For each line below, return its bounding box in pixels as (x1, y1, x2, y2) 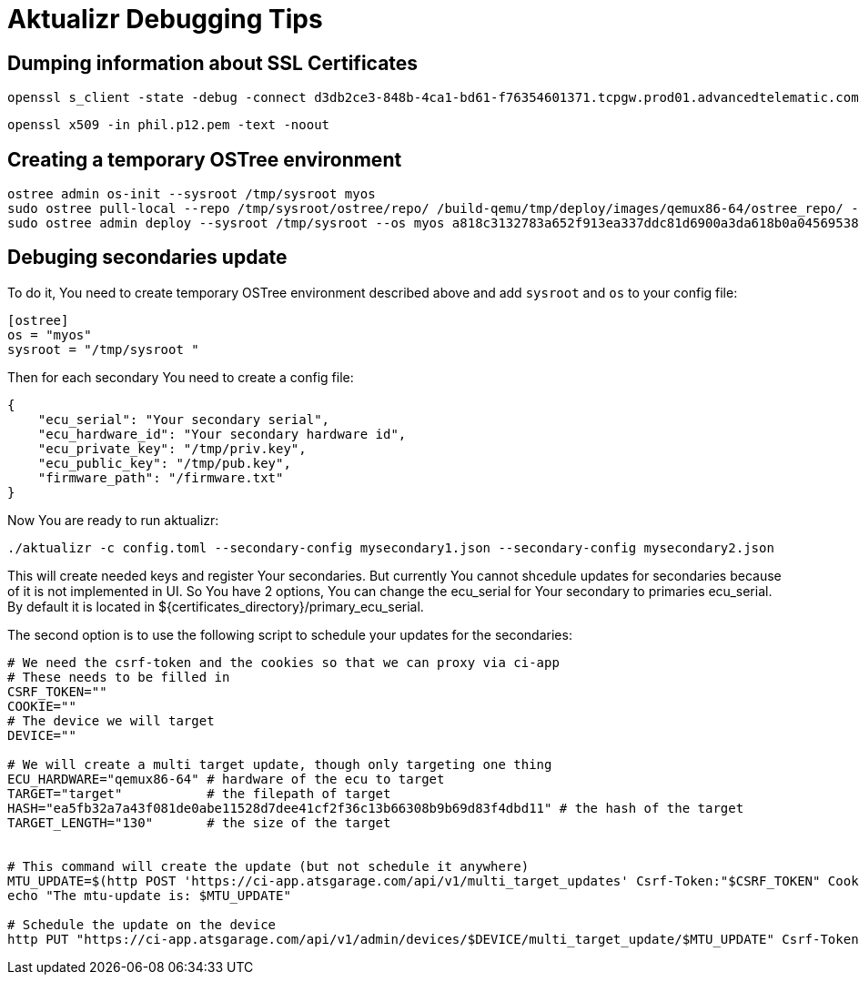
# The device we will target (7, 713, 215, 728)
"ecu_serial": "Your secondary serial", (37, 411, 330, 427)
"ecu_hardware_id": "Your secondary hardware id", (37, 426, 407, 441)
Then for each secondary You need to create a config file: (7, 369, 354, 385)
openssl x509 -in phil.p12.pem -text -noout (7, 117, 330, 133)
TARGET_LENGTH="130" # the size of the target (7, 815, 391, 830)
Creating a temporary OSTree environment (7, 147, 402, 171)
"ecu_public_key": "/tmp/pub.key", (37, 455, 291, 471)
